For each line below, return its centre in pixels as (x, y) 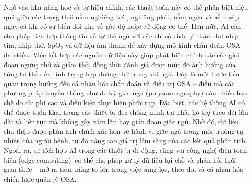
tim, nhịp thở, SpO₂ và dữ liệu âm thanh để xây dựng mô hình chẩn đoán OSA (122, 45)
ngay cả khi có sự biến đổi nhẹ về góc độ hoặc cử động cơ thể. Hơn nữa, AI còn (123, 26)
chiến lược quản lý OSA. (40, 178)
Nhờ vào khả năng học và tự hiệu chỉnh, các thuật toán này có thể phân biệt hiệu (126, 7)
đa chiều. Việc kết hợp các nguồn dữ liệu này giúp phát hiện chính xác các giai (122, 54)
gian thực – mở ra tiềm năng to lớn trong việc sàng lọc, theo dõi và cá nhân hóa (124, 169)
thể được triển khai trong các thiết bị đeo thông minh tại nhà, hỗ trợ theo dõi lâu (126, 112)
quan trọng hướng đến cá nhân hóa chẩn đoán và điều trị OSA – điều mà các (119, 83)
